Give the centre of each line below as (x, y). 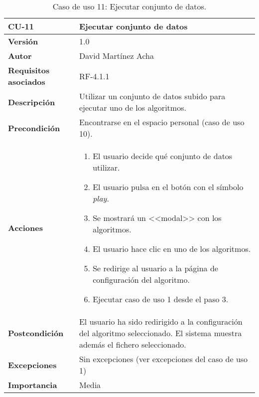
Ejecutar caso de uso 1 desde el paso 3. (161, 299)
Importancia (33, 385)
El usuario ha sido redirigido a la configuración (161, 321)
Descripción (32, 102)
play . (101, 198)
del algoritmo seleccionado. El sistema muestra (160, 333)
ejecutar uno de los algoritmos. (132, 107)
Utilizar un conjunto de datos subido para (152, 96)
